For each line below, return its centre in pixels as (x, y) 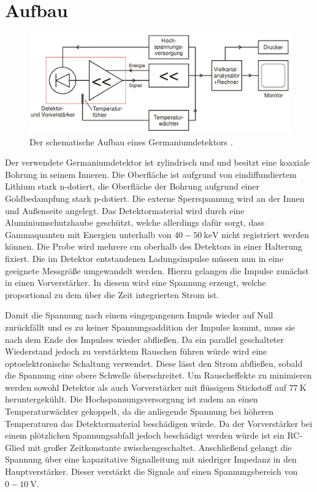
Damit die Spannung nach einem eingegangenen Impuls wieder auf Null (139, 315)
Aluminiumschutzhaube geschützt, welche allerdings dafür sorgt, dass (135, 222)
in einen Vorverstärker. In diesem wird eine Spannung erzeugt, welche (136, 283)
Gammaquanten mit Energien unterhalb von (88, 234)
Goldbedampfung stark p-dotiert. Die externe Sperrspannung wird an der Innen (155, 198)
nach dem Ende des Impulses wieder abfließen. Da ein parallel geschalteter (144, 339)
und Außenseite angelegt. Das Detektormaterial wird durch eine (125, 210)
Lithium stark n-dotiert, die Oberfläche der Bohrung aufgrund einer (132, 186)
